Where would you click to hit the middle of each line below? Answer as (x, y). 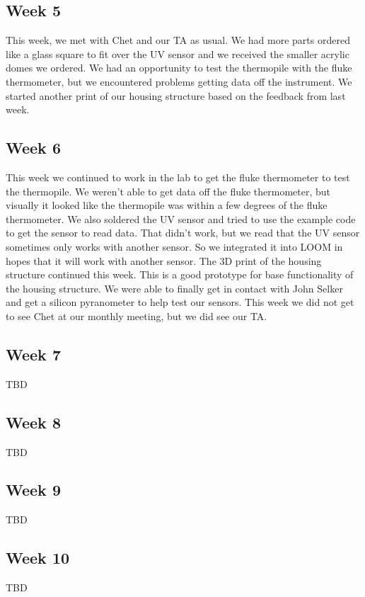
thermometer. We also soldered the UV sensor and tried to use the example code (181, 218)
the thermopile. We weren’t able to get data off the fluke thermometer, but (168, 191)
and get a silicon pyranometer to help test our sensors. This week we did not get (180, 302)
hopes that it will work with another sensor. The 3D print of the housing (164, 260)
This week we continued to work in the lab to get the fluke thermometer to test (178, 177)
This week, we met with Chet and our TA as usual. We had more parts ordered (178, 40)
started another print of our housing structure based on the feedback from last (176, 95)
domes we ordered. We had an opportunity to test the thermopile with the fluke (179, 68)
